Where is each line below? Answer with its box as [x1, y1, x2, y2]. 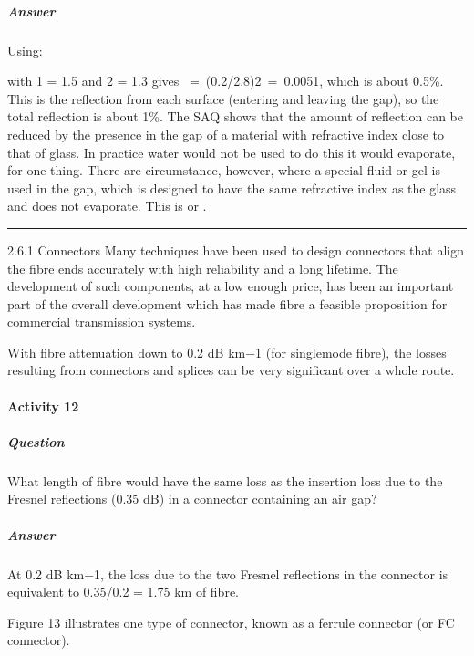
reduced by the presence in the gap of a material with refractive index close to [7, 124, 445, 143]
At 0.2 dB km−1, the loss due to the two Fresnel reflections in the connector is [7, 564, 448, 583]
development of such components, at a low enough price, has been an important [7, 276, 454, 296]
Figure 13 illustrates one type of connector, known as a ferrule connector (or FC [7, 612, 455, 631]
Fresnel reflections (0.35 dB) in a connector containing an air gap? [7, 489, 377, 508]
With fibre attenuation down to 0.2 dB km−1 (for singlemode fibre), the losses [7, 342, 447, 361]
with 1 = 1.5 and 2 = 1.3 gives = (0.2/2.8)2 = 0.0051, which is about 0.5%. [7, 71, 444, 90]
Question [7, 432, 65, 451]
